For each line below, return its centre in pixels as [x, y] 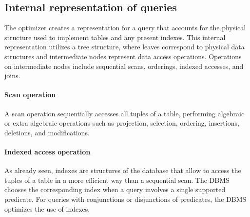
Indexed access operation [48, 151]
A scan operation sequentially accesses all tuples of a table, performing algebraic [125, 113]
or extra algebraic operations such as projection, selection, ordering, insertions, [122, 123]
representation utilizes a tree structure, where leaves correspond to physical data [125, 47]
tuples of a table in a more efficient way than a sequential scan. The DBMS [117, 180]
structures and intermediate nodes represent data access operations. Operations [123, 56]
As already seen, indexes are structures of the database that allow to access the [123, 170]
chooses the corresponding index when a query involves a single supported [115, 189]
